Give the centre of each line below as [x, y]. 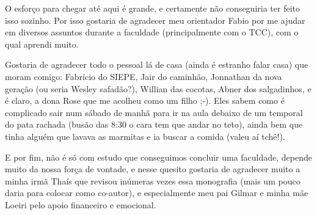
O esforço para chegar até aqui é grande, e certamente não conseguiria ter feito [152, 8]
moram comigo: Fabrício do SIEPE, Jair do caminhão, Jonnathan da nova [144, 76]
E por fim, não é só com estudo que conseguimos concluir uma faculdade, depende [159, 157]
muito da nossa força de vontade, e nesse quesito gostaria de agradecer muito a [153, 169]
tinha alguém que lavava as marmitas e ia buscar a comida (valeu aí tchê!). [145, 136]
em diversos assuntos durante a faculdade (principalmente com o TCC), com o [152, 32]
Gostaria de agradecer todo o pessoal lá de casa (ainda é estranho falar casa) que [157, 64]
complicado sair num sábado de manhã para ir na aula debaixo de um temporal [154, 112]
